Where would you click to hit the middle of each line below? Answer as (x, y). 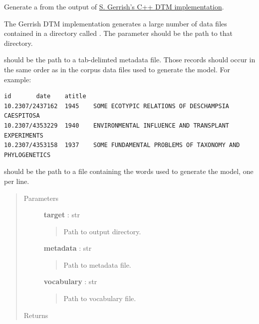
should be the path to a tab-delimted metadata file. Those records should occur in (130, 60)
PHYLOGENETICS (27, 155)
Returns (36, 315)
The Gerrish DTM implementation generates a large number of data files (116, 23)
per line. (17, 181)
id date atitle (45, 96)
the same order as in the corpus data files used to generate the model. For (117, 69)
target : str (62, 215)
